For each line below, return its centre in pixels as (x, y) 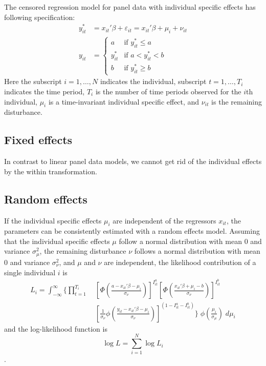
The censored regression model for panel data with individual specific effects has (130, 7)
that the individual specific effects (57, 241)
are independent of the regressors (164, 220)
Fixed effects (38, 140)
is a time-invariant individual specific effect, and (124, 101)
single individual (30, 272)
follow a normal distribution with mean (180, 241)
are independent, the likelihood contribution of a (180, 262)
